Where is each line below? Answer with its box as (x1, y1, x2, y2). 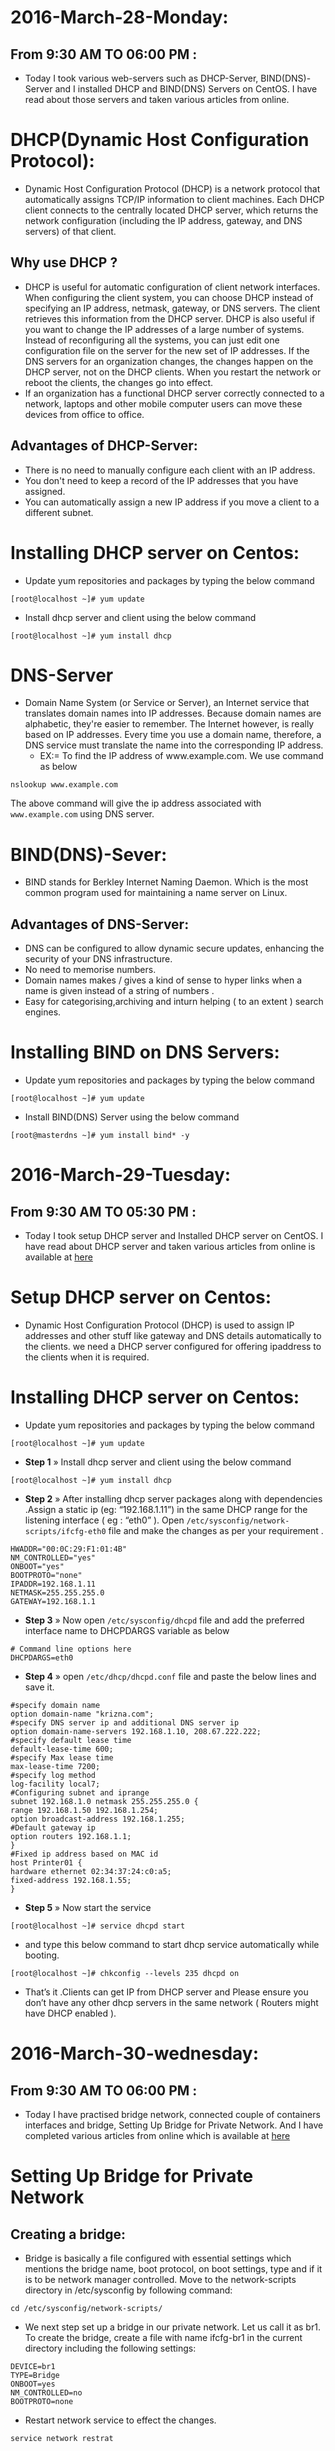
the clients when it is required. (24, 1351, 150, 1363)
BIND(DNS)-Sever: (10, 843, 168, 866)
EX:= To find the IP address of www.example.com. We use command (39, 750, 324, 762)
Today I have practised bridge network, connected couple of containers (24, 2109, 321, 2120)
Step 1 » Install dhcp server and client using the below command (24, 1456, 292, 1468)
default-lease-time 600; (10, 1744, 114, 1754)
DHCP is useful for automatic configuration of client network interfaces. (24, 281, 321, 293)
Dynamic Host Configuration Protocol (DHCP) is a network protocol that (24, 182, 321, 195)
